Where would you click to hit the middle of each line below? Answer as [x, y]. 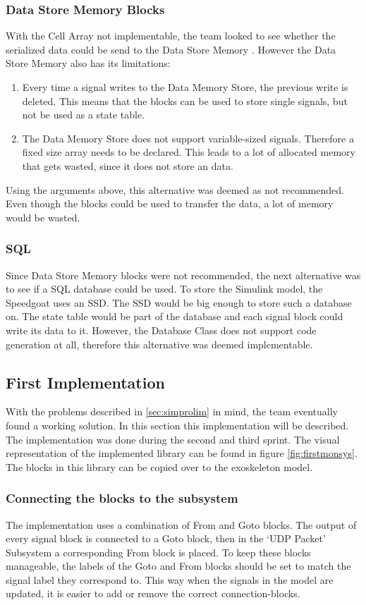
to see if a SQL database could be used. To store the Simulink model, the [164, 289]
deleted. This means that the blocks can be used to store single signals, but [185, 100]
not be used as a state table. [84, 115]
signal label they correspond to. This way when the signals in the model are [170, 579]
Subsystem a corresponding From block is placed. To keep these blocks [158, 552]
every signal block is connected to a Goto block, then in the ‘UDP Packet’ [166, 538]
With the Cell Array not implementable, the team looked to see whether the [171, 36]
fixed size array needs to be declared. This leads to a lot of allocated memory [189, 152]
